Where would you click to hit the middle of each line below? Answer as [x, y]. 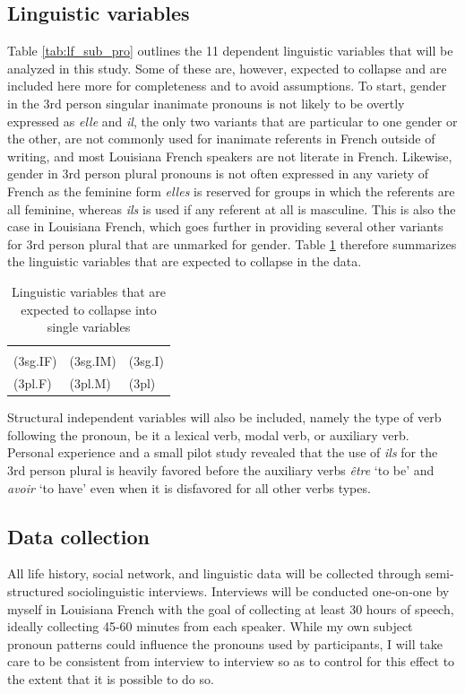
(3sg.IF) [35, 361]
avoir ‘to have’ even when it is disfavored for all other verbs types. [189, 487]
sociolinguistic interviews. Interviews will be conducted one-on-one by [258, 590]
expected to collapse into [89, 309]
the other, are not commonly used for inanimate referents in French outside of [221, 139]
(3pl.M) [90, 383]
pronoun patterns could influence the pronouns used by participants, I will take [225, 643]
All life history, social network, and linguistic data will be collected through [214, 573]
